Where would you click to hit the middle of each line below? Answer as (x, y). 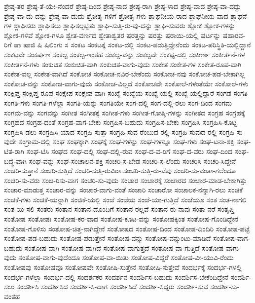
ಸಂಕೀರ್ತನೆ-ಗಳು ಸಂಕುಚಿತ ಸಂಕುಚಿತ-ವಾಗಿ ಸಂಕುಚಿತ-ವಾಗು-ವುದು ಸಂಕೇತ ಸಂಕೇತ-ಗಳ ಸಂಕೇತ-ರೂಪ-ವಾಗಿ (123, 64)
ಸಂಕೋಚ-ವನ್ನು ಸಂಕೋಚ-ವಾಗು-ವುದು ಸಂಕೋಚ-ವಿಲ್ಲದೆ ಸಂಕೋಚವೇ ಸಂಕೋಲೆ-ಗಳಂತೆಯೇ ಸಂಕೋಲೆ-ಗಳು (126, 83)
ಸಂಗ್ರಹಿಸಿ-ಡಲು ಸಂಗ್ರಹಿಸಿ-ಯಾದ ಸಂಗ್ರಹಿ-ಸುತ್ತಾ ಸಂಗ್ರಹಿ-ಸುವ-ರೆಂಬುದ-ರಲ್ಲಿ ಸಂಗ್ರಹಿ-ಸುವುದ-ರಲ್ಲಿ (110, 132)
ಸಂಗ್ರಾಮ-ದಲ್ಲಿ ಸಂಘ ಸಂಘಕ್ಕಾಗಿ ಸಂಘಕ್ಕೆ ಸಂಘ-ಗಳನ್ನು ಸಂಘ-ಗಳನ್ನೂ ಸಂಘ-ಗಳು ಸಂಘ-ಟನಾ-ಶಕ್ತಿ (126, 141)
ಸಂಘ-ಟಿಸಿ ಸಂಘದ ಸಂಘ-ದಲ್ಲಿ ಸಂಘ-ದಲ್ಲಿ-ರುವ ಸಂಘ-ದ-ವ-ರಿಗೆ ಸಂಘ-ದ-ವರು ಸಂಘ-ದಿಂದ (129, 151)
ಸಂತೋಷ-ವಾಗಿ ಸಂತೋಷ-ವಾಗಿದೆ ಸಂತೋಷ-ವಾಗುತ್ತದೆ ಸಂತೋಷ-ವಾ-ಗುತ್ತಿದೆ (112, 247)
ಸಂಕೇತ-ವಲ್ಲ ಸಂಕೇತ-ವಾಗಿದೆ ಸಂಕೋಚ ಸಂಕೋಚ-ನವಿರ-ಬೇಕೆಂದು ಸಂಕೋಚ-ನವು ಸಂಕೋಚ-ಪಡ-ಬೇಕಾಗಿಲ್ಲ (125, 74)
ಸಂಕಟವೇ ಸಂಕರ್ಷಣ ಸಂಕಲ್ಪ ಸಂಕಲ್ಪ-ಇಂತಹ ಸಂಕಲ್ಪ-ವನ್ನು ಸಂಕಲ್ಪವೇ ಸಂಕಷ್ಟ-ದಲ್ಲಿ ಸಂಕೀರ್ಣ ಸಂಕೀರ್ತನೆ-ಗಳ (125, 54)
